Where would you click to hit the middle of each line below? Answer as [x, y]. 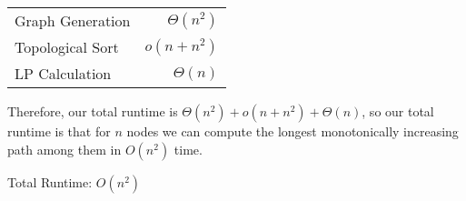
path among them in [64, 149]
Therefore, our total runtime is [93, 111]
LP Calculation [63, 73]
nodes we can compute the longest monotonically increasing [292, 131]
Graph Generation [73, 20]
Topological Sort [67, 47]
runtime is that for [59, 131]
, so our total [398, 111]
